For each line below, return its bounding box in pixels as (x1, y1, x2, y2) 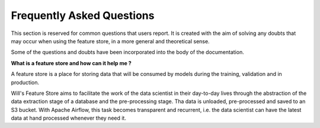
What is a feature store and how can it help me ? (11, 59, 132, 66)
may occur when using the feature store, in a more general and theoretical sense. (11, 37, 210, 44)
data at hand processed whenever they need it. (11, 114, 127, 121)
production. (11, 79, 40, 86)
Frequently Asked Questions (11, 9, 155, 22)
